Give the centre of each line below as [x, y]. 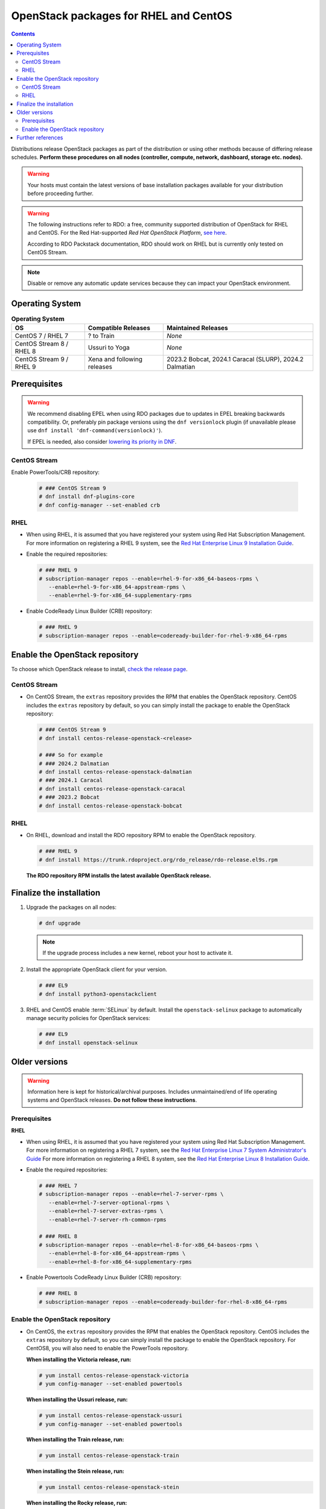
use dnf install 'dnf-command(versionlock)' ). [95, 430]
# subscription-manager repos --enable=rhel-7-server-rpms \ [131, 1194]
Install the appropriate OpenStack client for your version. [97, 969]
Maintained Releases [198, 328]
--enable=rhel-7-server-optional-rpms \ [109, 1202]
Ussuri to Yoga [109, 348]
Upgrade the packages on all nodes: [72, 907]
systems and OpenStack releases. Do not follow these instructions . [112, 1100]
